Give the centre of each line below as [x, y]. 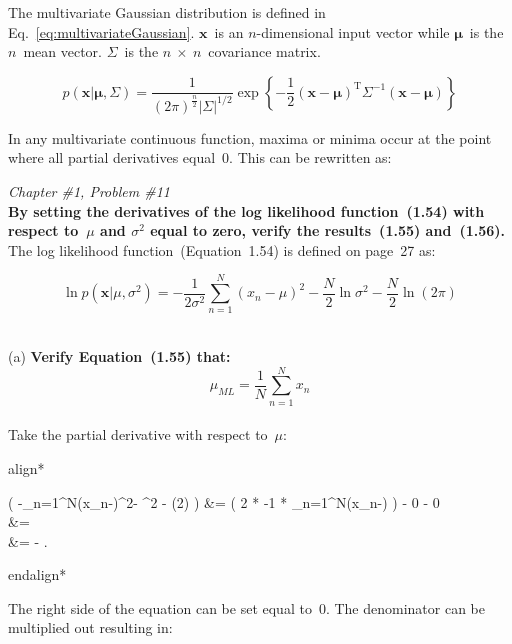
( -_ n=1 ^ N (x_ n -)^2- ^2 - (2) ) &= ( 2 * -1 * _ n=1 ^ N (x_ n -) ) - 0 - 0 [224, 501]
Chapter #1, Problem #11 [89, 190]
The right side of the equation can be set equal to [160, 607]
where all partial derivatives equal [112, 157]
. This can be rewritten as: [310, 157]
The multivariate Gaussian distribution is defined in [167, 12]
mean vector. [62, 51]
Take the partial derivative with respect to [138, 434]
